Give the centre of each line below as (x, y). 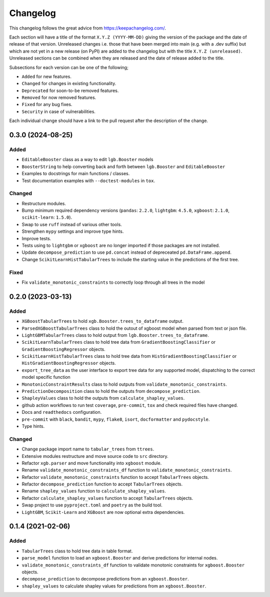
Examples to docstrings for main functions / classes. (76, 174)
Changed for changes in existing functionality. (69, 84)
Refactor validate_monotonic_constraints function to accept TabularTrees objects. (115, 477)
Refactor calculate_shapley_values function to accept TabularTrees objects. (107, 498)
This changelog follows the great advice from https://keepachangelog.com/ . (87, 28)
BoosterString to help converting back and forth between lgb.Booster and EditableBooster (123, 166)
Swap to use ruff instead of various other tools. (72, 224)
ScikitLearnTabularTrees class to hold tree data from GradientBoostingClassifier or (119, 342)
